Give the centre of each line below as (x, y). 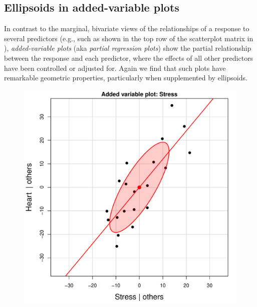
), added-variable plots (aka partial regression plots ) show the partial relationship (128, 48)
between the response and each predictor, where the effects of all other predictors (129, 58)
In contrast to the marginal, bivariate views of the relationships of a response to (127, 28)
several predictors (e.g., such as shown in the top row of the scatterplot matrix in (129, 38)
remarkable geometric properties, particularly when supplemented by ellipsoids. (126, 78)
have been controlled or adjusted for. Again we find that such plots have (115, 68)
